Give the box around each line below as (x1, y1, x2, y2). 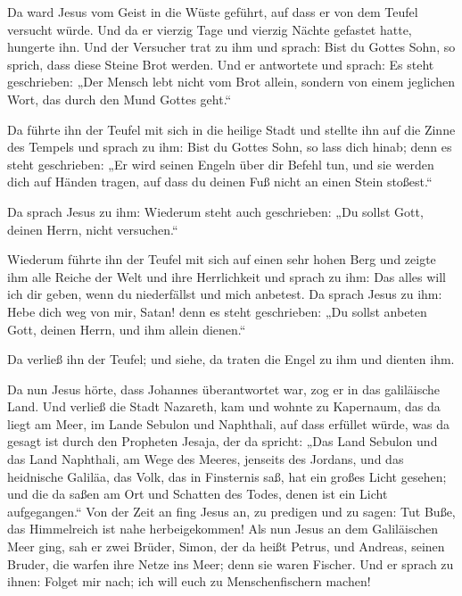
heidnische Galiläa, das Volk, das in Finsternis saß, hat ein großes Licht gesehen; (7, 467, 447, 485)
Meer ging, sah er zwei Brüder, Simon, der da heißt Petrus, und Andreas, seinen (7, 537, 445, 556)
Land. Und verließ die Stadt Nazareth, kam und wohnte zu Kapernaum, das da (7, 397, 441, 416)
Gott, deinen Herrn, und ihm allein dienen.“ (7, 319, 246, 338)
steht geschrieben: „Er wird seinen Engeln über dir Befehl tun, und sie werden (7, 154, 434, 173)
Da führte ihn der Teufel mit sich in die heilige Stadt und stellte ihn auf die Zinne (7, 120, 456, 138)
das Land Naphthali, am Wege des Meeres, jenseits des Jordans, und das (7, 450, 404, 468)
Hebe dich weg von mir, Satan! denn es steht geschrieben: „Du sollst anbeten (7, 302, 427, 320)
